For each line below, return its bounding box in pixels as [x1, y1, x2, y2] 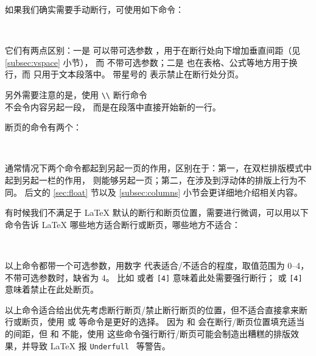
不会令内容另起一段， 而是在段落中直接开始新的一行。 [5, 100, 221, 113]
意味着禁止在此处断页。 [5, 283, 99, 296]
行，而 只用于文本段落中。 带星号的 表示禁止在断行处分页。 [5, 68, 244, 80]
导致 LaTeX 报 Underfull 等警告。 [30, 339, 170, 352]
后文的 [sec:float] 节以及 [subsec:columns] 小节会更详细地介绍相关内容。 [24, 185, 303, 198]
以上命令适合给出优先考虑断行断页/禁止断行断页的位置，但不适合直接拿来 [5, 303, 299, 316]
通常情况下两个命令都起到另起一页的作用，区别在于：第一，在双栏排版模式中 [5, 162, 312, 174]
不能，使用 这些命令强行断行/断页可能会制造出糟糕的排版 [61, 327, 290, 340]
